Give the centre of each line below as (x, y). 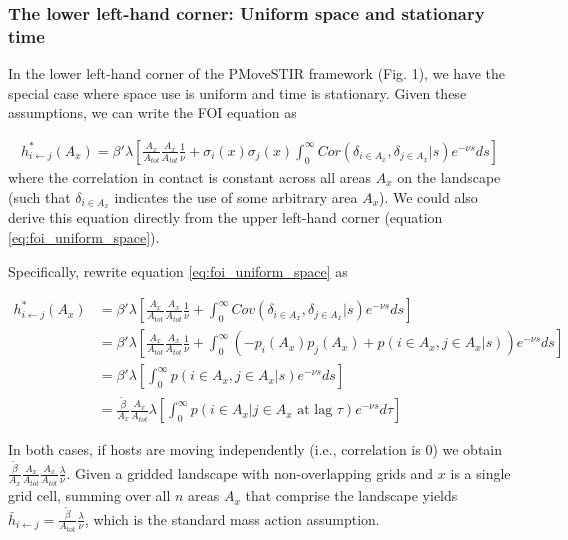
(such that (39, 196)
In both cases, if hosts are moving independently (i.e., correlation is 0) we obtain (255, 449)
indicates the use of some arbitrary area (236, 196)
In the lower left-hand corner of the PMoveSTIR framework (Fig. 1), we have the (256, 73)
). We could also (428, 196)
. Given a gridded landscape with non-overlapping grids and (250, 472)
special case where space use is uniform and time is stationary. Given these (237, 92)
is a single (480, 472)
